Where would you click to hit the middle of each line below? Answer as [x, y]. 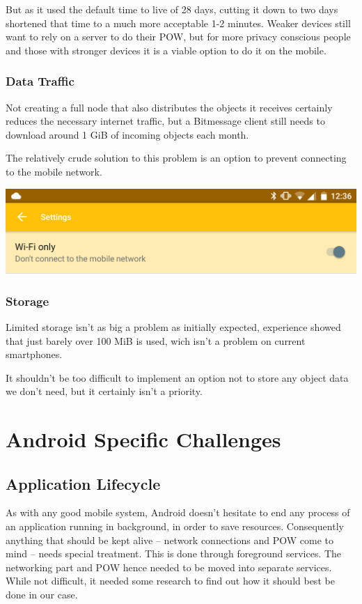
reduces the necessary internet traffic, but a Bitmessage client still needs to [165, 121]
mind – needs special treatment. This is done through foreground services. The [174, 553]
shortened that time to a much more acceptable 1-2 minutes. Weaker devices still [178, 23]
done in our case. [42, 595]
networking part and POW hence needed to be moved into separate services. [169, 567]
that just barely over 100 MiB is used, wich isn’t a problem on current [156, 340]
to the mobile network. [54, 171]
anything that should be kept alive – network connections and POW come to [170, 540]
